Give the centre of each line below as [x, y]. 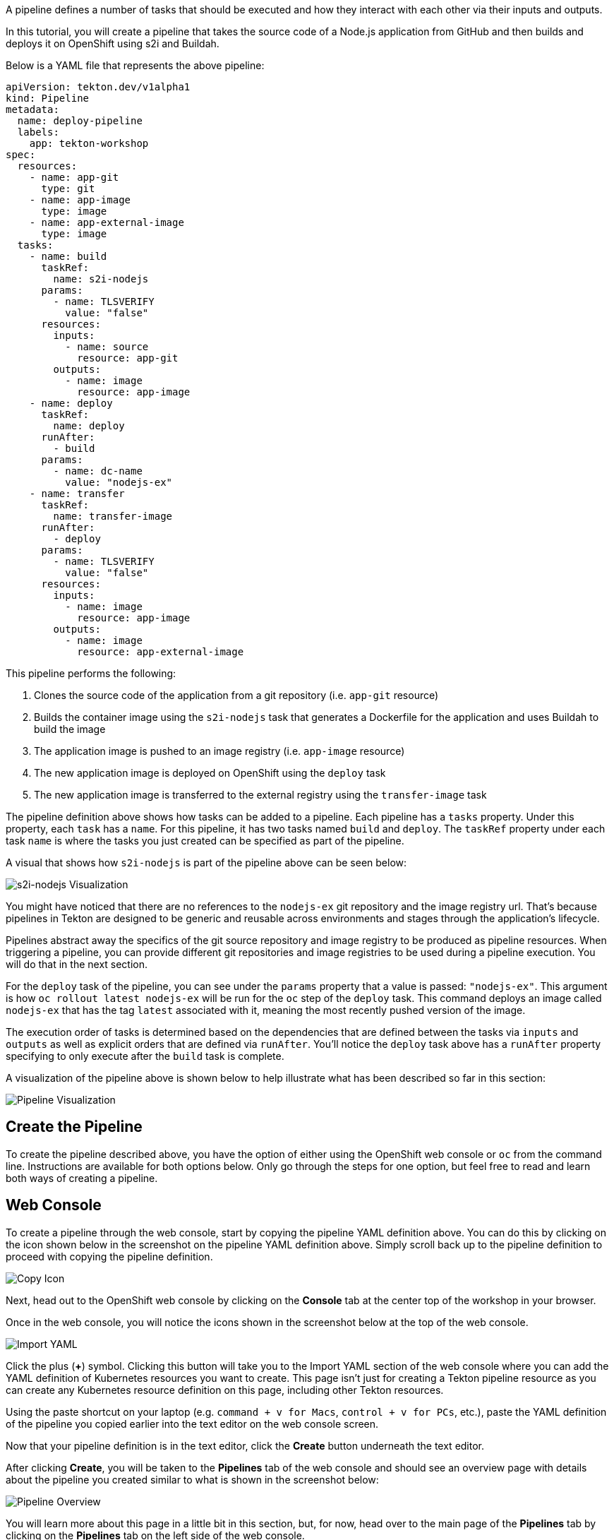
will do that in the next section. [77, 964]
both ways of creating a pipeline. [82, 1178]
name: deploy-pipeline [80, 121]
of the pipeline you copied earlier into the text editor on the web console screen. [192, 1423]
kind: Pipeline [48, 98]
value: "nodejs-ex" [119, 482]
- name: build [68, 256]
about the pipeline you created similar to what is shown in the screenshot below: [192, 1479]
